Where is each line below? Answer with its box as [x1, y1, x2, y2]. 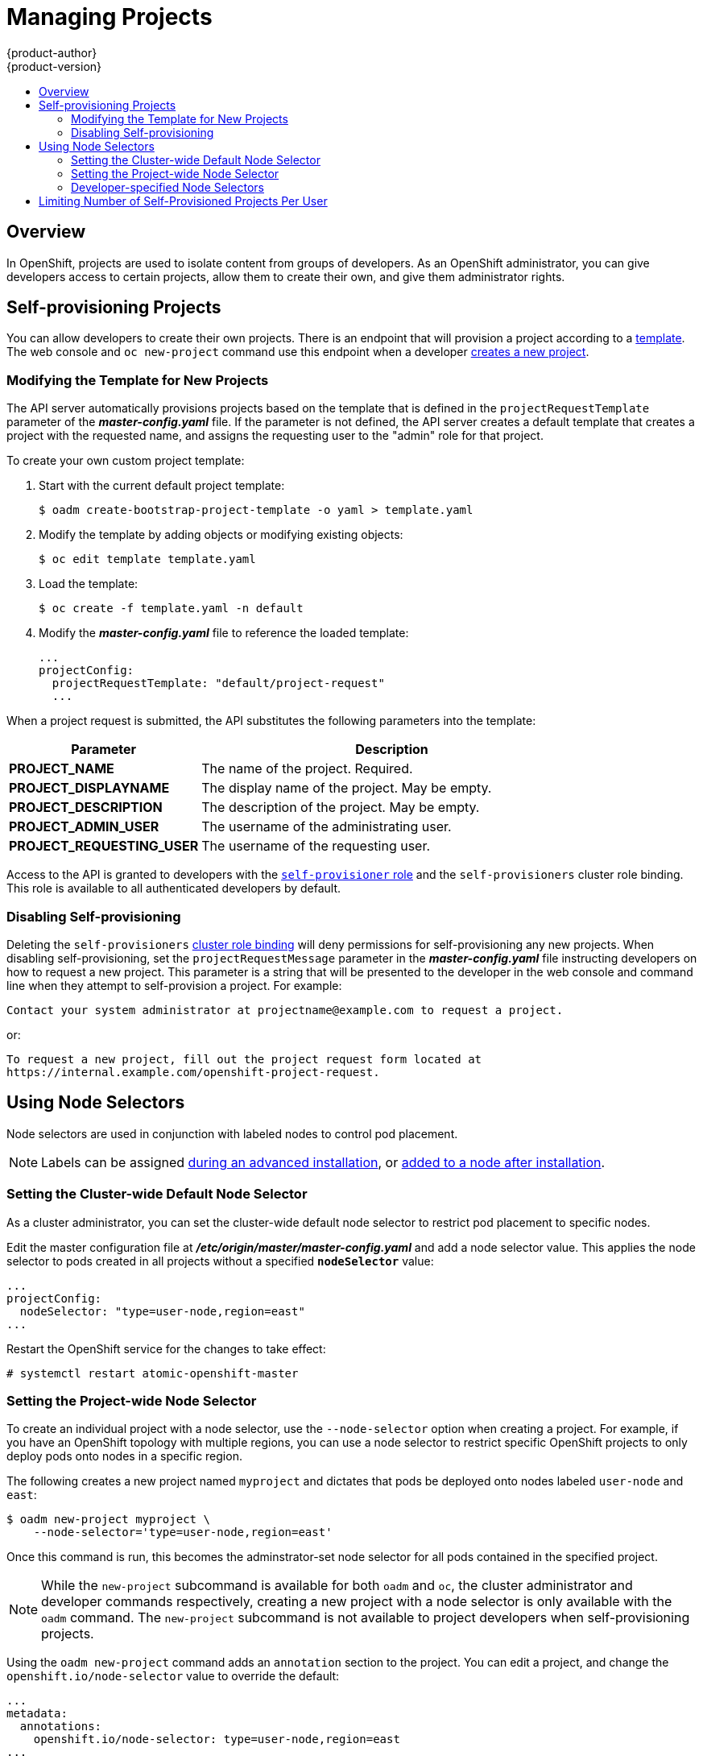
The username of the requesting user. [201, 838, 431, 855]
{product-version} [6, 59, 102, 73]
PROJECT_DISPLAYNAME [9, 780, 170, 797]
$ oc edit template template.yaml [39, 553, 256, 566]
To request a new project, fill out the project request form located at [6, 1052, 482, 1066]
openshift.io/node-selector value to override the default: [6, 1669, 340, 1684]
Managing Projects [6, 3, 213, 31]
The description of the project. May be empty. [201, 799, 480, 816]
